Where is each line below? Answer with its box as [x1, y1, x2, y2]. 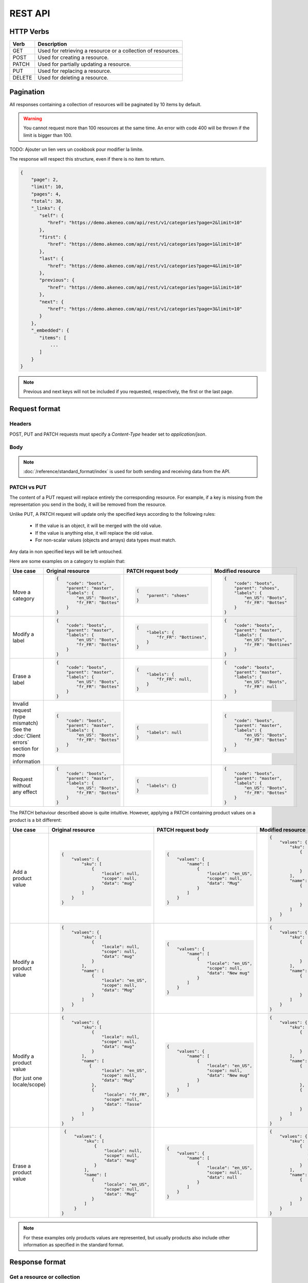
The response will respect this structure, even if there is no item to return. [9, 155, 165, 162]
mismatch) [12, 719, 38, 726]
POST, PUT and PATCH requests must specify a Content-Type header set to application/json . [9, 431, 207, 437]
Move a [12, 589, 31, 596]
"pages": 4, [31, 191, 62, 197]
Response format [9, 1257, 66, 1266]
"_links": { [31, 205, 62, 211]
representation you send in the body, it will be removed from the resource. [9, 501, 167, 508]
